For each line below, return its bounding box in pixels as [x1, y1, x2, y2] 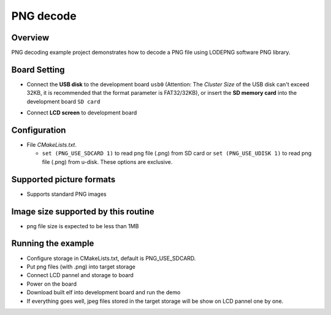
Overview [11, 32, 50, 43]
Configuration [11, 125, 66, 135]
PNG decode [11, 9, 77, 23]
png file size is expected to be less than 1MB [26, 222, 139, 229]
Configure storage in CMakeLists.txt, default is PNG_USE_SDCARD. [26, 254, 196, 262]
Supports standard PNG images [26, 190, 107, 198]
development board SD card [26, 98, 101, 105]
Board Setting [11, 64, 65, 75]
